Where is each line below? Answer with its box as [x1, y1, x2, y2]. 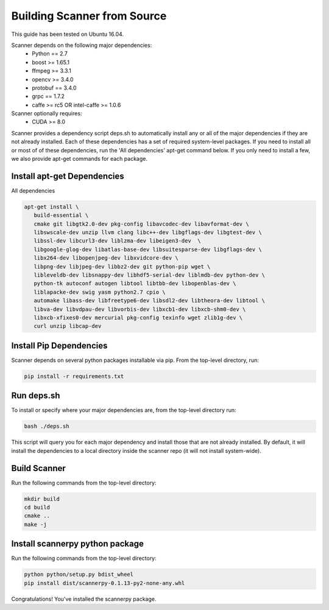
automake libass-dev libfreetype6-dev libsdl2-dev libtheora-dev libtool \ [34, 297, 265, 304]
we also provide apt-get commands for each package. [11, 155, 147, 163]
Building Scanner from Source [11, 9, 167, 23]
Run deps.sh [11, 391, 60, 401]
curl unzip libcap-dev [34, 323, 102, 330]
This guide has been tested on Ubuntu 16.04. [11, 30, 124, 38]
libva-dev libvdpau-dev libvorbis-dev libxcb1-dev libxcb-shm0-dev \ [34, 305, 246, 313]
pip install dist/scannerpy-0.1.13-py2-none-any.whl [24, 580, 185, 586]
